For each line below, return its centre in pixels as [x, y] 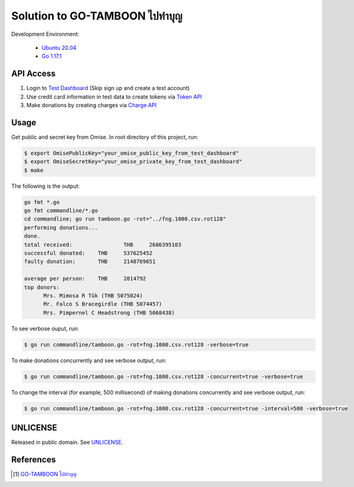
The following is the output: [46, 186]
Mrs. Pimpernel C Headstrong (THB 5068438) [109, 313]
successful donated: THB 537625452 [88, 253]
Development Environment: [45, 34]
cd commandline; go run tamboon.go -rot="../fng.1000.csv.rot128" [125, 219]
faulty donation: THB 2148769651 [90, 262]
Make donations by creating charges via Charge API [92, 105]
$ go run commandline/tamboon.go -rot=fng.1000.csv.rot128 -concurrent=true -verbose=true [164, 376]
